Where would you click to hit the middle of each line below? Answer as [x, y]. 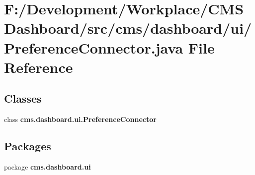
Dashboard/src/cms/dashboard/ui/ [128, 28]
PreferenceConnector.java [94, 47]
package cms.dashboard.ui [47, 166]
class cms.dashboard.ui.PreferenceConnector [80, 119]
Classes [23, 98]
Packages [28, 146]
